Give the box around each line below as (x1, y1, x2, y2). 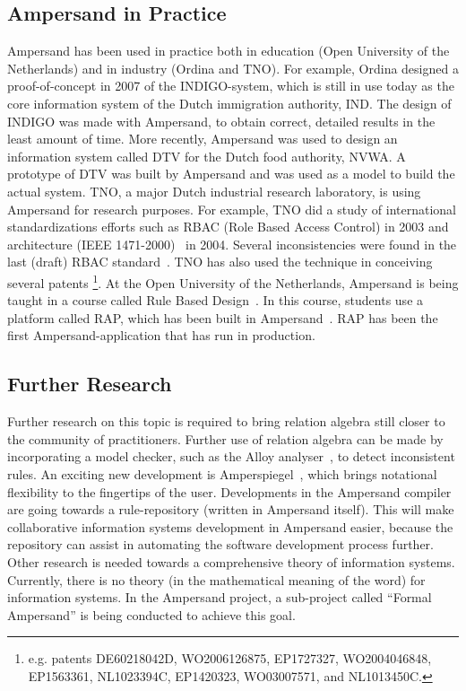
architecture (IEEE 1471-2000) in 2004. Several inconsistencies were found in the (7, 234, 457, 253)
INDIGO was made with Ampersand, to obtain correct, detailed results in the (7, 111, 436, 130)
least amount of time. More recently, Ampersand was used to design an (7, 129, 398, 148)
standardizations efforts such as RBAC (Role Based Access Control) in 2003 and (7, 217, 449, 236)
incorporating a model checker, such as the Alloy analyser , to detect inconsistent (7, 447, 455, 466)
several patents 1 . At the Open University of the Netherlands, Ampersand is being (7, 270, 459, 292)
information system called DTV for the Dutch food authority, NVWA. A (7, 146, 406, 165)
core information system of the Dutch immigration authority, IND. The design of (7, 93, 452, 112)
